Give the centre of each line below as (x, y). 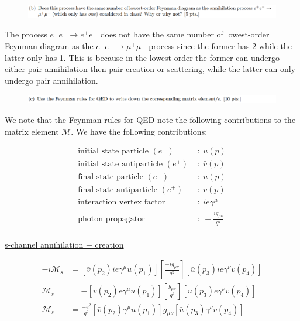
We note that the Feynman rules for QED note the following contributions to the (150, 119)
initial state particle (113, 151)
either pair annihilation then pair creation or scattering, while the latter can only (150, 69)
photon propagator (111, 219)
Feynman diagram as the (49, 45)
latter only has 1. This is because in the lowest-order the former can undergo (142, 57)
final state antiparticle (118, 190)
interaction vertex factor (122, 202)
